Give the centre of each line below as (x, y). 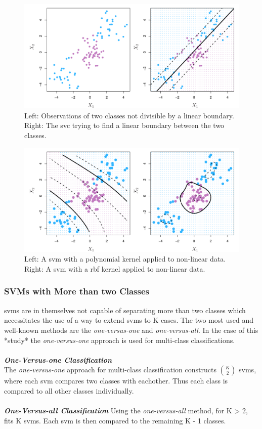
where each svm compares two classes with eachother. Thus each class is (116, 381)
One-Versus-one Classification (58, 359)
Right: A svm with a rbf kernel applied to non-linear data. (115, 268)
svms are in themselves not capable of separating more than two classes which (125, 310)
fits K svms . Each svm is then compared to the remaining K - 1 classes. (115, 420)
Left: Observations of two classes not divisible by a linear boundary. (129, 115)
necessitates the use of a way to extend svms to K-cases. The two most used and (129, 320)
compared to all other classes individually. (69, 390)
